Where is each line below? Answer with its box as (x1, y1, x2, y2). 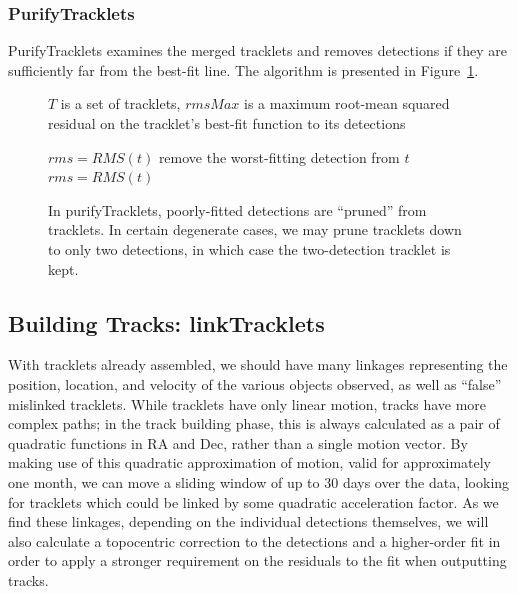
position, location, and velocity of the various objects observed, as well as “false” (8, 373, 502, 394)
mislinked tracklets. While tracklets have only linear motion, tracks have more (8, 393, 487, 414)
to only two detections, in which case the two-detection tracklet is (48, 238, 451, 259)
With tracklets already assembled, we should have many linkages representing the (8, 354, 508, 375)
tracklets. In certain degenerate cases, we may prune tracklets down (48, 219, 462, 240)
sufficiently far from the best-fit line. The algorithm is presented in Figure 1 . (8, 59, 479, 80)
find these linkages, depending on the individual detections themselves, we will (8, 511, 489, 532)
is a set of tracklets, (60, 93, 181, 114)
